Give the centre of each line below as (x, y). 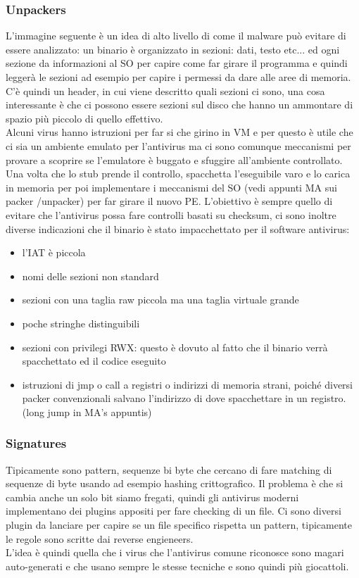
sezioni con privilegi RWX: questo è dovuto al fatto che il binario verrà (175, 347)
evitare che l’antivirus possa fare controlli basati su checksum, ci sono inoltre (171, 214)
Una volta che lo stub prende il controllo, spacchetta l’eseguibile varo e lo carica (178, 174)
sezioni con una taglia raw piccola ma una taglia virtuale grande (160, 300)
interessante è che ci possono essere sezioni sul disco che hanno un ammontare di (179, 105)
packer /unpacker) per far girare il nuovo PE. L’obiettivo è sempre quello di (169, 201)
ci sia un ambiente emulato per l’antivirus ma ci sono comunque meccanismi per (178, 145)
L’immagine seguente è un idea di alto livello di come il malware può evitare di (176, 36)
